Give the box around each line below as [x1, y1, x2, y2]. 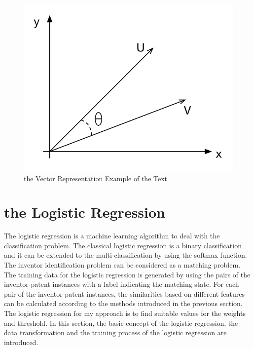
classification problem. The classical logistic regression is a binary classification [4, 240, 242, 250]
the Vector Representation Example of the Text [24, 173, 168, 183]
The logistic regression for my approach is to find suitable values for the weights [4, 308, 246, 318]
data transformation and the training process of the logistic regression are [4, 327, 227, 338]
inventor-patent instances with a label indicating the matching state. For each [4, 279, 239, 289]
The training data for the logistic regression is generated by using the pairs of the [4, 269, 251, 279]
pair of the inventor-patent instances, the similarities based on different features [4, 288, 245, 299]
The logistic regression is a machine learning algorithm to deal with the [4, 231, 220, 241]
